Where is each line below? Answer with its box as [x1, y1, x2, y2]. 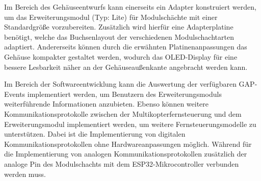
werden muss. [4, 168, 46, 179]
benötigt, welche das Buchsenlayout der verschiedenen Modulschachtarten [4, 31, 234, 42]
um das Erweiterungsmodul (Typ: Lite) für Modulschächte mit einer [4, 11, 218, 22]
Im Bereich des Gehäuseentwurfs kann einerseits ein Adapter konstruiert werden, [4, 2, 256, 12]
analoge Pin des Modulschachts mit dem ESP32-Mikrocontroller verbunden [4, 158, 239, 169]
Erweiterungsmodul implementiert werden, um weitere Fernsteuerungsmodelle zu [4, 118, 256, 129]
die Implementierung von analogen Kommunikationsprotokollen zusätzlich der [4, 148, 247, 159]
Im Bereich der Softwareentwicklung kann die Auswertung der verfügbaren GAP [4, 79, 255, 89]
